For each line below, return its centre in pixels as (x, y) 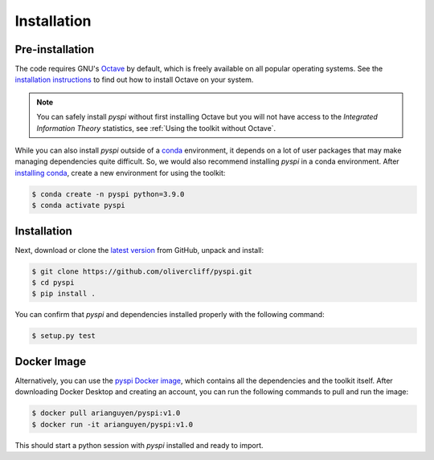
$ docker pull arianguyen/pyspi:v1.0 (106, 413)
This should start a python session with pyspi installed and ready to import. (139, 445)
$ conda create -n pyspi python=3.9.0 (108, 194)
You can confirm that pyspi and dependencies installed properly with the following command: (170, 315)
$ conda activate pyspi (79, 206)
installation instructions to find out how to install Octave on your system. (134, 79)
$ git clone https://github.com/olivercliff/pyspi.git (142, 271)
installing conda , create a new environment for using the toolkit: (120, 173)
